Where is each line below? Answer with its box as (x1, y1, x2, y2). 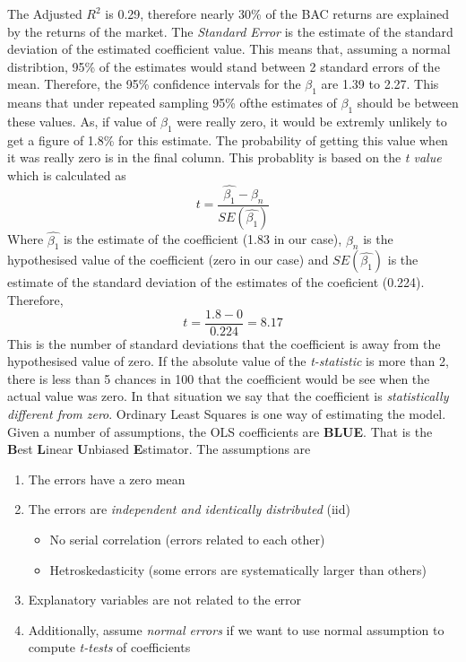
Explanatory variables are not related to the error (28, 590, 302, 609)
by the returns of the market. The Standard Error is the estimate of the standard (7, 22, 453, 40)
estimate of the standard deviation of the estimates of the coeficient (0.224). (7, 273, 425, 292)
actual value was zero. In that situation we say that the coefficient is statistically (7, 387, 449, 405)
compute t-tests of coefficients (28, 638, 191, 657)
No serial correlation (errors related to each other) (49, 530, 325, 549)
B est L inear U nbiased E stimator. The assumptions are (7, 440, 311, 458)
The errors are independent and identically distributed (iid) (28, 500, 350, 518)
